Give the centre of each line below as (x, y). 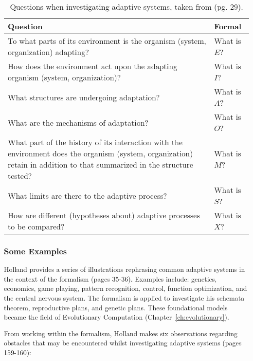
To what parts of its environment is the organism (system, (107, 41)
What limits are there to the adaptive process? (88, 195)
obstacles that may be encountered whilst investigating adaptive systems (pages (123, 343)
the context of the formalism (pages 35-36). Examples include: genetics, (110, 278)
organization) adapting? (48, 52)
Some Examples (36, 251)
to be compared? (36, 226)
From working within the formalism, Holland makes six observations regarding (121, 333)
